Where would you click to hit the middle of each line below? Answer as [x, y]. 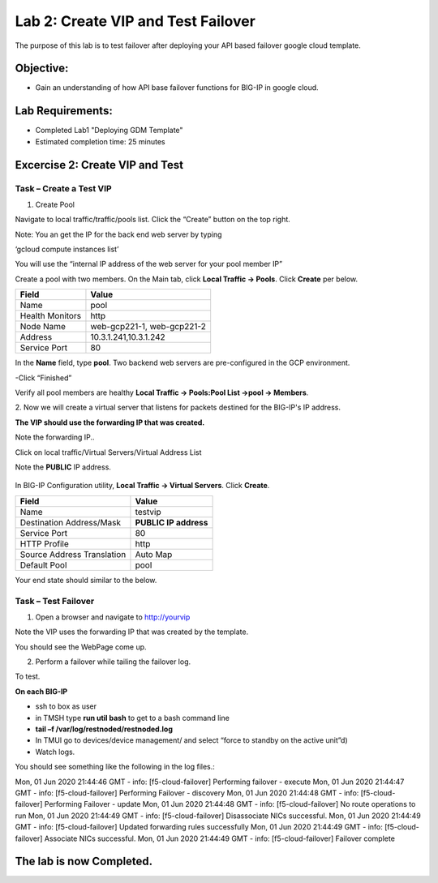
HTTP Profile [44, 543]
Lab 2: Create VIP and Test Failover [135, 21]
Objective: [42, 69]
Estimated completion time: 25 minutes [100, 141]
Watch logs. [55, 752]
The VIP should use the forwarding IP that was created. [110, 422]
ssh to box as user [66, 706]
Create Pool [55, 204]
